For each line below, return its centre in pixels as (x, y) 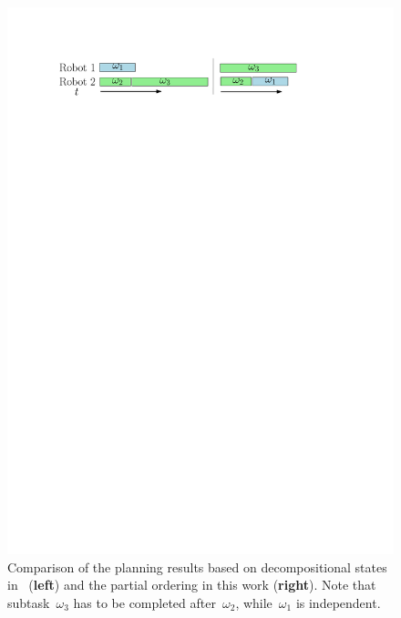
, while (254, 602)
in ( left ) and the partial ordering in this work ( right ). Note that (192, 585)
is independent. (338, 602)
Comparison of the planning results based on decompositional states (197, 566)
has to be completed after (144, 602)
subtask (29, 602)
